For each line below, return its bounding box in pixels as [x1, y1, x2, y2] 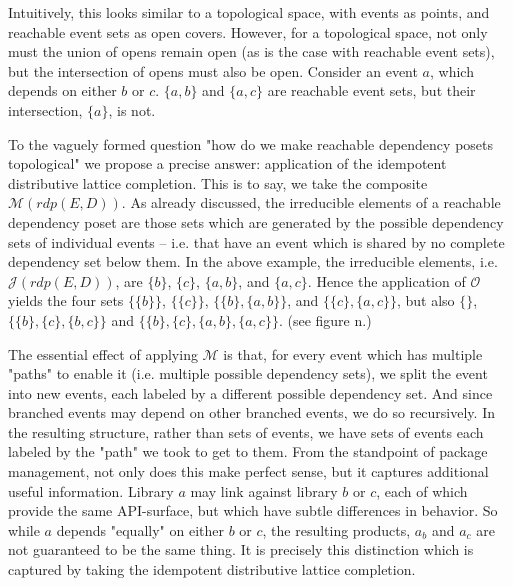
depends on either [8, 80, 117, 101]
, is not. [108, 99, 156, 120]
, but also [396, 290, 455, 311]
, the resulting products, [262, 519, 411, 540]
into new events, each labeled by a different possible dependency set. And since [8, 382, 493, 403]
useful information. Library [8, 480, 174, 501]
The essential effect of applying [8, 343, 198, 364]
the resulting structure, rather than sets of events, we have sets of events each [8, 421, 484, 442]
